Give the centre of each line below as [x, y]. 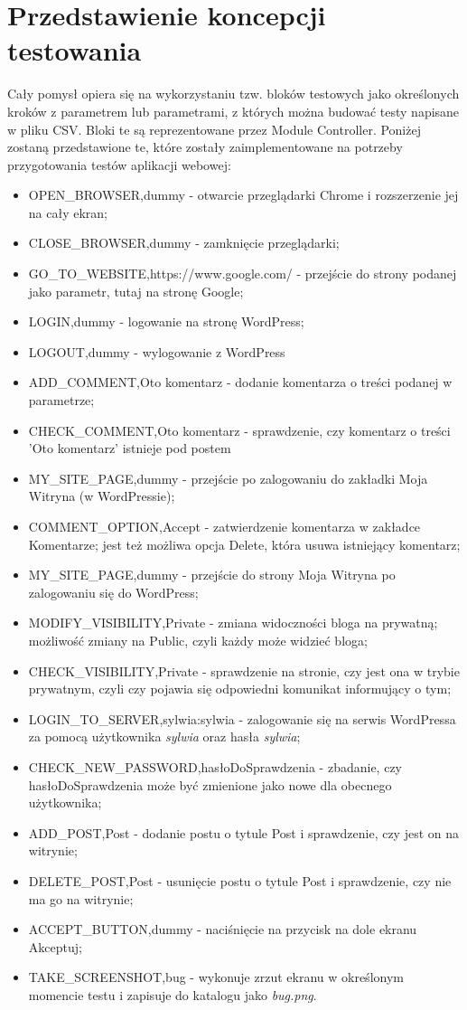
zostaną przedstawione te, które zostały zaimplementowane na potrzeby [205, 147]
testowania [75, 50]
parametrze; [61, 400]
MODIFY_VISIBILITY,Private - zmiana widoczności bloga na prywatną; [233, 623]
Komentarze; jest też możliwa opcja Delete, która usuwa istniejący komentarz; [244, 544]
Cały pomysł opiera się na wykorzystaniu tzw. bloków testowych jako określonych [233, 94]
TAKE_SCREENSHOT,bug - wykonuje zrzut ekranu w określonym [216, 977]
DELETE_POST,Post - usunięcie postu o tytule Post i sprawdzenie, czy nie [240, 880]
